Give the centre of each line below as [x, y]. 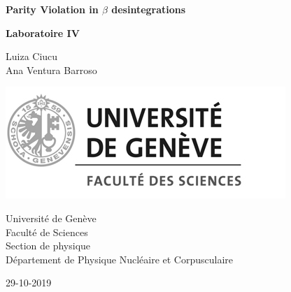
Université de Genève [51, 218]
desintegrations [149, 9]
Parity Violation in [52, 9]
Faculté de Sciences [47, 232]
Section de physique [48, 246]
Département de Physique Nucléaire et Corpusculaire [120, 259]
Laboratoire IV [43, 32]
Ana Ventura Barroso [51, 70]
